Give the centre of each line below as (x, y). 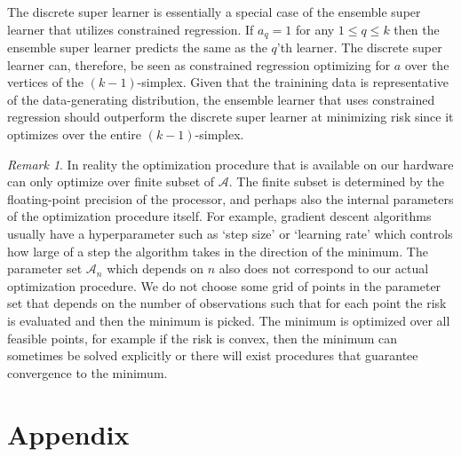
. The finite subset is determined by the (336, 181)
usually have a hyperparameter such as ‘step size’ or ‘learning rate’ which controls (230, 233)
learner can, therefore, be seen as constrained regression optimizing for (199, 64)
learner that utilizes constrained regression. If (131, 29)
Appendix (68, 433)
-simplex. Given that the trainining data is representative (293, 82)
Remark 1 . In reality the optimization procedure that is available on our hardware (230, 164)
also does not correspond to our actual (324, 268)
